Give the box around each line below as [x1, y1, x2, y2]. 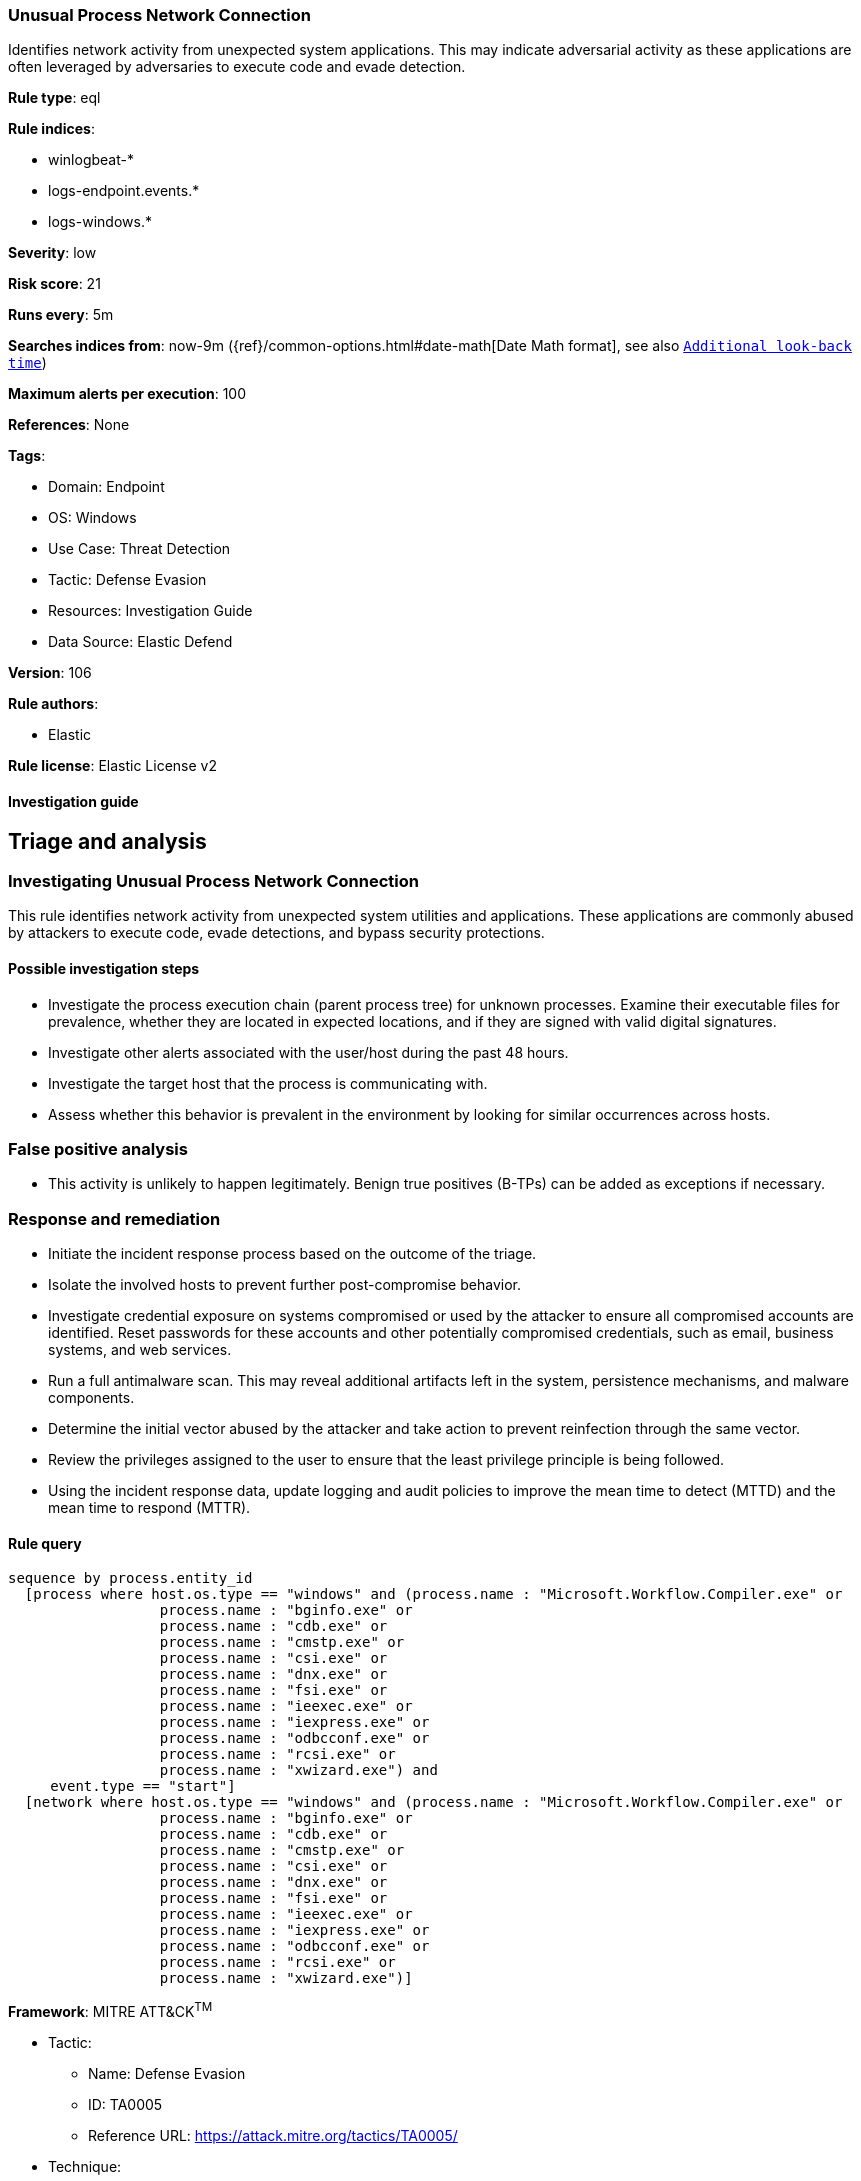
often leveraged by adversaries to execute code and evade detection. [8, 58, 466, 76]
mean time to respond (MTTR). [48, 1499, 251, 1517]
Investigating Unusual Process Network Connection [8, 871, 420, 892]
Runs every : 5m [8, 306, 114, 324]
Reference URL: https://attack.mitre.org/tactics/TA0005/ [88, 2126, 458, 2144]
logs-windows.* [48, 213, 152, 231]
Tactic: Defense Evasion [48, 571, 207, 589]
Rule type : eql [8, 89, 101, 107]
